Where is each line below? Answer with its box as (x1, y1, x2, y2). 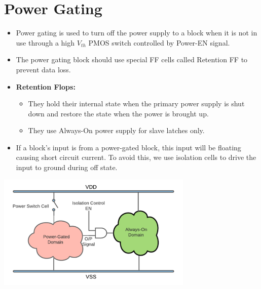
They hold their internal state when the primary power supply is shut (28, 98, 245, 109)
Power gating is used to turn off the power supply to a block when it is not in (16, 27, 257, 38)
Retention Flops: (16, 81, 76, 92)
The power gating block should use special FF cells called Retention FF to (16, 54, 248, 65)
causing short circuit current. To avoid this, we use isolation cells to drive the (16, 152, 256, 162)
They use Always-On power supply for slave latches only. (28, 125, 205, 136)
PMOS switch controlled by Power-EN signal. (88, 37, 230, 48)
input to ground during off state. (16, 162, 118, 173)
